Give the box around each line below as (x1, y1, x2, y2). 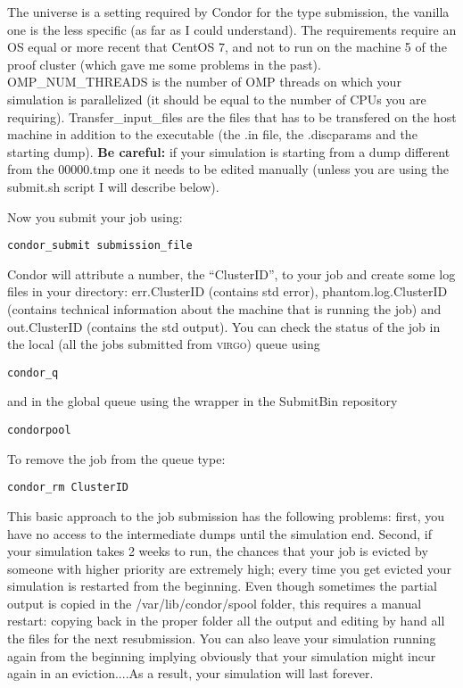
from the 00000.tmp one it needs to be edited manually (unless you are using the (7, 160, 450, 178)
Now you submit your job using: (7, 207, 183, 226)
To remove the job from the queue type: (7, 449, 226, 468)
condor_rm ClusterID (7, 481, 129, 494)
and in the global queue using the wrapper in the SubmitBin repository (7, 392, 398, 410)
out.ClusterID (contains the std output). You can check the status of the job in (7, 317, 441, 336)
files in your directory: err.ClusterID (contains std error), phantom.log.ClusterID (7, 282, 448, 301)
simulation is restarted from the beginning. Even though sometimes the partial (7, 576, 437, 595)
